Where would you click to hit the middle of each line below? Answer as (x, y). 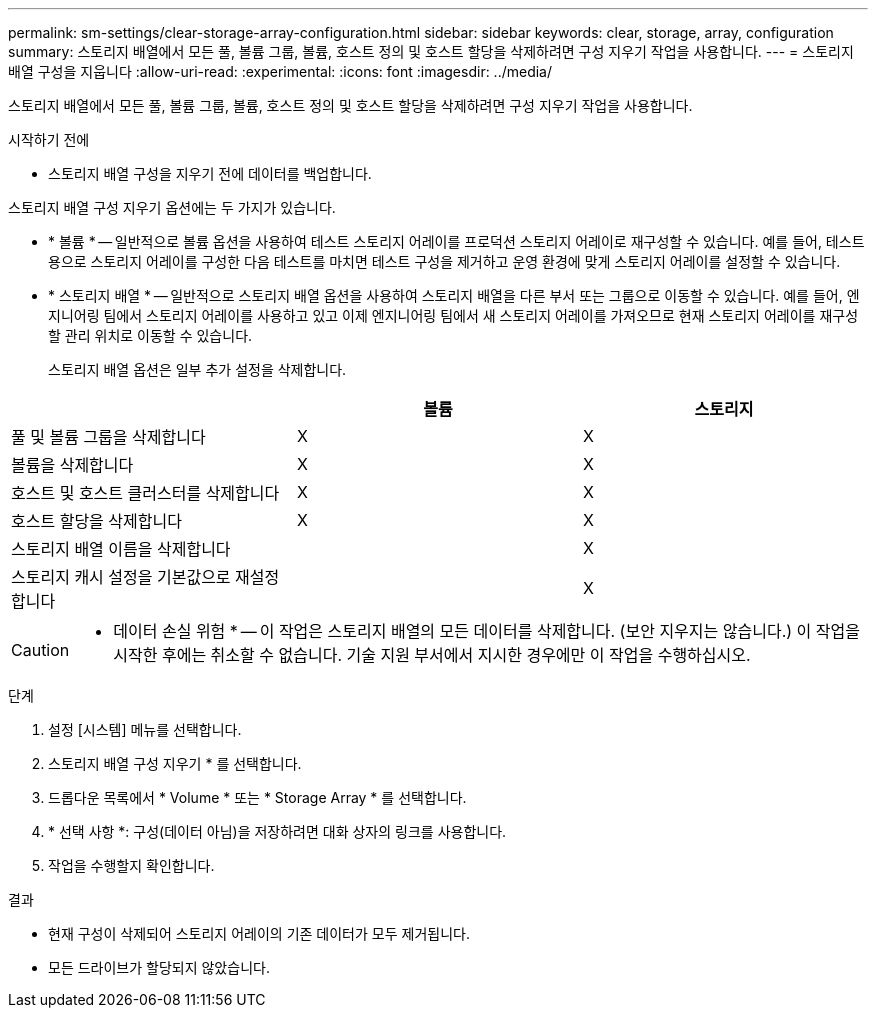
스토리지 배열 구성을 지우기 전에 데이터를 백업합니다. (210, 173)
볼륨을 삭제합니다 (72, 465)
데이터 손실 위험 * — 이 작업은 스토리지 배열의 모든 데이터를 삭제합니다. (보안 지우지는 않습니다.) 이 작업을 (486, 631)
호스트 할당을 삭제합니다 (96, 521)
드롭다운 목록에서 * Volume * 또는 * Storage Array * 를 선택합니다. (257, 797)
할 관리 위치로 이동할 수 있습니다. (150, 335)
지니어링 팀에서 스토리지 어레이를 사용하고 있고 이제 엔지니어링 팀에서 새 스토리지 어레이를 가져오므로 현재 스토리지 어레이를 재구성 (453, 315)
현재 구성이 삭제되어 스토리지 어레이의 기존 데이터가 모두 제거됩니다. (259, 933)
